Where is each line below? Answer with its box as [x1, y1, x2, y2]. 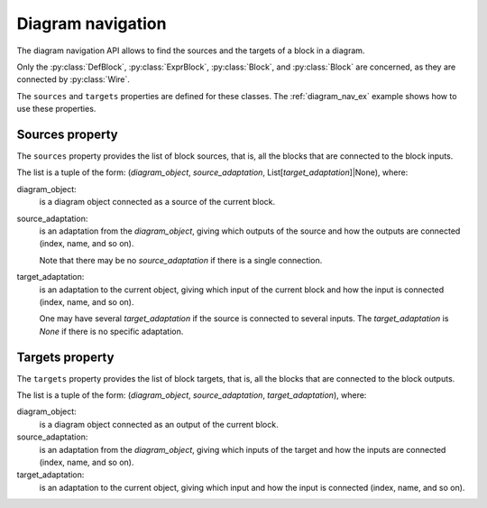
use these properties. [16, 104, 96, 115]
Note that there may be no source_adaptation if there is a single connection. [39, 254, 323, 265]
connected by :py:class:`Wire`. [16, 74, 131, 85]
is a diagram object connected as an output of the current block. [39, 419, 279, 429]
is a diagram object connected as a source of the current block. [39, 197, 275, 208]
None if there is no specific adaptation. [39, 326, 184, 337]
